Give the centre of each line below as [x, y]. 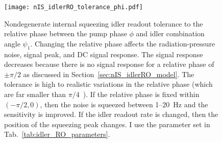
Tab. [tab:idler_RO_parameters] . [57, 134]
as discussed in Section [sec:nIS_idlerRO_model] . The [109, 74]
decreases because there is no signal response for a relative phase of [109, 64]
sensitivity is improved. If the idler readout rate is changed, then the [111, 114]
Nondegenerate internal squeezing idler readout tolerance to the [104, 23]
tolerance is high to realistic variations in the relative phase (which [108, 84]
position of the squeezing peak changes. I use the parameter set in [107, 124]
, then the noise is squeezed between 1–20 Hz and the [124, 104]
